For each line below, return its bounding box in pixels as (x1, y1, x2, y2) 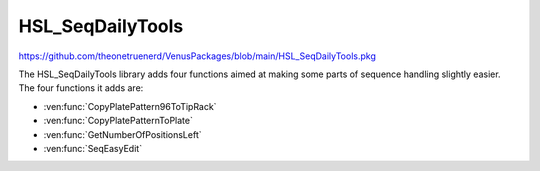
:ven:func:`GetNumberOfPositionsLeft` (43, 128, 202, 140)
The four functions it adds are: (18, 82, 144, 94)
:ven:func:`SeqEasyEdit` (43, 142, 143, 154)
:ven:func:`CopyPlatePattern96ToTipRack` (43, 100, 217, 112)
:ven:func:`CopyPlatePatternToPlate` (43, 115, 194, 127)
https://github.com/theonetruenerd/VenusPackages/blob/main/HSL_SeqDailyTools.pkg (18, 50, 377, 62)
